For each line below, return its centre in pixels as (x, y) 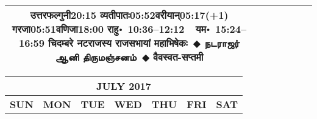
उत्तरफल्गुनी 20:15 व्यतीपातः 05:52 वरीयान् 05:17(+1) (129, 15)
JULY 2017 (123, 86)
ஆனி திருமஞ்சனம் (96, 57)
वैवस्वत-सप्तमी (178, 57)
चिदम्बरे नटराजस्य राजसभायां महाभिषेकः (118, 43)
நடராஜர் (222, 43)
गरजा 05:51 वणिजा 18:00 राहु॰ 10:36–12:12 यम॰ (111, 29)
